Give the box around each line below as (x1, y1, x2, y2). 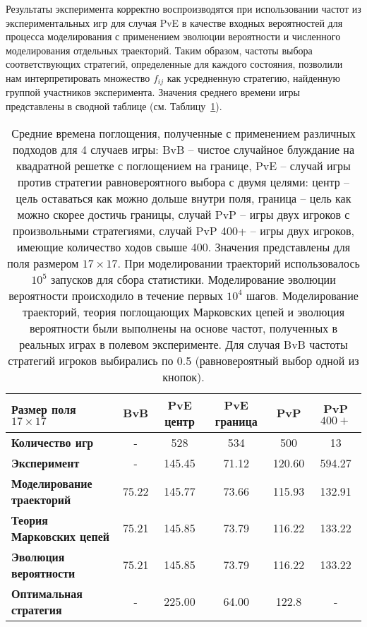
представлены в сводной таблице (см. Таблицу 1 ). (6, 99, 222, 114)
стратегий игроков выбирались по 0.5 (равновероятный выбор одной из (8, 352, 359, 369)
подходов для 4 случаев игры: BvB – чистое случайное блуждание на (12, 141, 355, 157)
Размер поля (11, 400, 76, 417)
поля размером (7, 254, 79, 271)
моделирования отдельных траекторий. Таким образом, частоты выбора (6, 42, 313, 57)
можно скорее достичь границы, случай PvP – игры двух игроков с (17, 205, 350, 222)
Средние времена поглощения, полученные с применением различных (11, 124, 356, 141)
